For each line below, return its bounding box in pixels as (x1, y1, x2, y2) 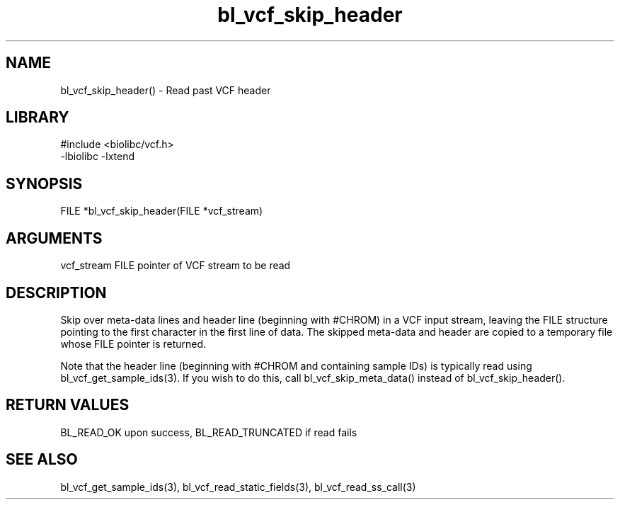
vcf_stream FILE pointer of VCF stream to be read (60, 259, 291, 272)
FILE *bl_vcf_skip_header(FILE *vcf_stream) (60, 205, 263, 217)
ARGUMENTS (6, 229, 103, 247)
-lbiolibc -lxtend (60, 150, 135, 163)
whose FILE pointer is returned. (60, 337, 207, 350)
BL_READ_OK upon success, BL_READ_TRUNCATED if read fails (60, 426, 357, 438)
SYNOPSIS (6, 174, 83, 193)
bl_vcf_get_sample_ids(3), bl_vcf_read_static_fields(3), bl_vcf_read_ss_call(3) (60, 480, 416, 493)
